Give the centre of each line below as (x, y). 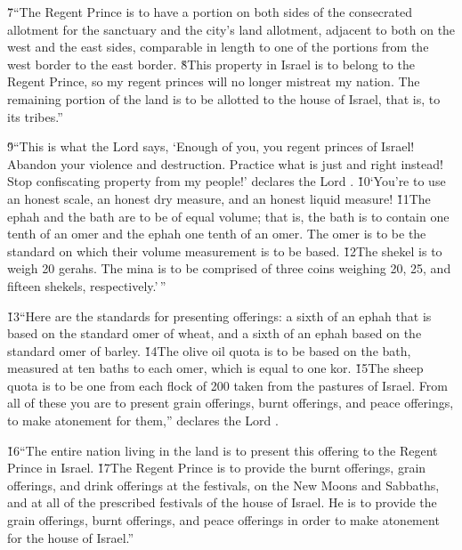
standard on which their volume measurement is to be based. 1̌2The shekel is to (225, 251)
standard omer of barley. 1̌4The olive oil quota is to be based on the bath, (209, 350)
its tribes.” (35, 116)
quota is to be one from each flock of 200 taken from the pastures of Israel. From (227, 385)
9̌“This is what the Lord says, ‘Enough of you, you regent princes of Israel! (211, 146)
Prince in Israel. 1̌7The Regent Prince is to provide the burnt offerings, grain (217, 468)
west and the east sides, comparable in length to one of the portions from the (218, 47)
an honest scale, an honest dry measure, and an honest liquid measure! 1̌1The (219, 198)
